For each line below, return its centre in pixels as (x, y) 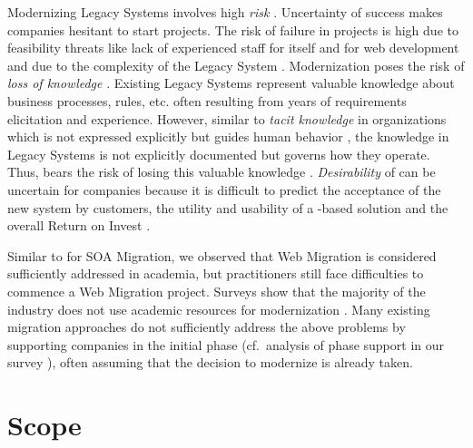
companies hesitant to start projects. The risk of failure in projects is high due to (233, 29)
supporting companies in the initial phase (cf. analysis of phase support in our (226, 344)
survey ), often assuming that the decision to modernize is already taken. (210, 362)
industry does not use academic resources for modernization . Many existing (219, 309)
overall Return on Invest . (79, 225)
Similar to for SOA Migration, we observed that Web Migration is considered (222, 255)
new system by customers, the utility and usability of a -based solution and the (228, 207)
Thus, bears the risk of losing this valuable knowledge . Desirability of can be (222, 172)
